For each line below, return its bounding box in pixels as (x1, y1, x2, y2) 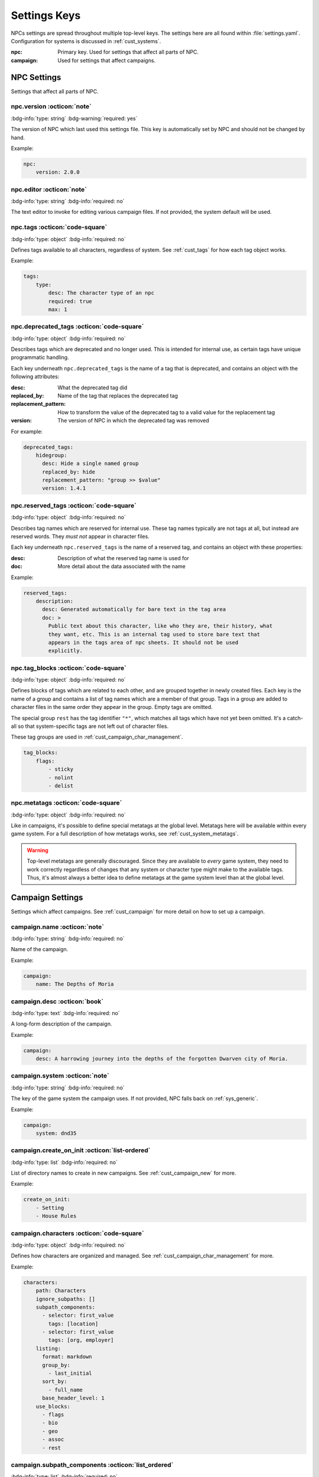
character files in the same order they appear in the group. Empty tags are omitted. (11, 704, 213, 711)
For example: (11, 428, 43, 435)
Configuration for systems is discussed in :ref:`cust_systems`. (11, 37, 161, 44)
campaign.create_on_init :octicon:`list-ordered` (11, 1146, 151, 1154)
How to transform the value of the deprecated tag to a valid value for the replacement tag (57, 408, 275, 416)
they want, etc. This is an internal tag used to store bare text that (48, 631, 261, 637)
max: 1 (48, 306, 67, 313)
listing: (35, 1345, 61, 1352)
